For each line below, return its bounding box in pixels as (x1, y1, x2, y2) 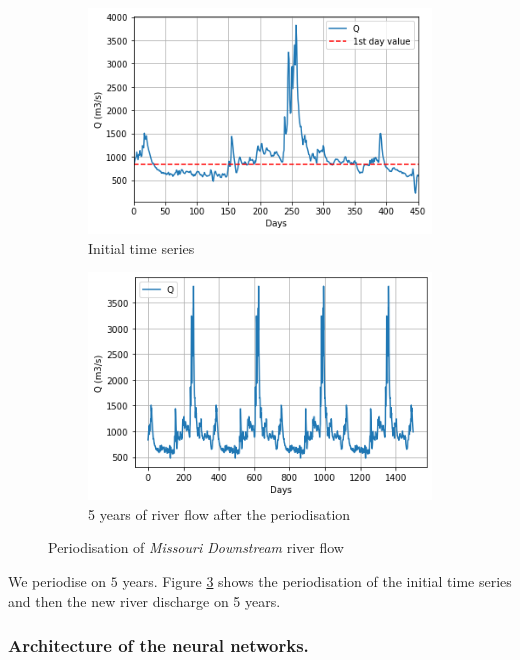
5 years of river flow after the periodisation (88, 503, 351, 524)
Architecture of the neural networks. (8, 633, 309, 658)
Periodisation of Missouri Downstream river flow (48, 537, 344, 558)
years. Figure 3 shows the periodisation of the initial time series (122, 571, 512, 592)
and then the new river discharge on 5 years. (8, 590, 281, 611)
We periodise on (8, 571, 107, 592)
